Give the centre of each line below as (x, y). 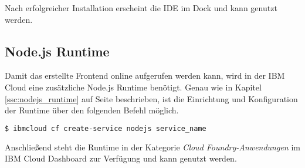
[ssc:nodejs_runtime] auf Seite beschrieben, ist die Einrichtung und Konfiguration (151, 98)
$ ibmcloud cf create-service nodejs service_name (106, 128)
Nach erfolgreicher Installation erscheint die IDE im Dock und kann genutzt (141, 8)
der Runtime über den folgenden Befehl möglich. (92, 110)
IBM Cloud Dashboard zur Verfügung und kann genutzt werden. (121, 158)
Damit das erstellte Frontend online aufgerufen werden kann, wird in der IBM (145, 75)
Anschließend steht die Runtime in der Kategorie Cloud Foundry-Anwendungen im (152, 147)
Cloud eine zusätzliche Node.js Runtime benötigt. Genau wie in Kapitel (133, 87)
